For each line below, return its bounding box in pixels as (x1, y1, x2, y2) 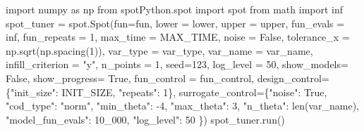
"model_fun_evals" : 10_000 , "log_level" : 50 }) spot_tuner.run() (6, 112, 285, 126)
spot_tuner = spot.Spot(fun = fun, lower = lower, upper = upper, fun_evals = (6, 15, 345, 30)
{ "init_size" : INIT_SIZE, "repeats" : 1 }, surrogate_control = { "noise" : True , (6, 84, 327, 99)
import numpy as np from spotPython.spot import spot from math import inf (6, 2, 344, 16)
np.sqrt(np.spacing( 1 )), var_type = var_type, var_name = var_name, (6, 43, 313, 58)
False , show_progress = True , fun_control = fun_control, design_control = (6, 70, 329, 85)
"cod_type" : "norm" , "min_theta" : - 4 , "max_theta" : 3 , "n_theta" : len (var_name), (6, 98, 359, 113)
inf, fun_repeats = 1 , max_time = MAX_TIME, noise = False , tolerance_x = (6, 29, 350, 44)
